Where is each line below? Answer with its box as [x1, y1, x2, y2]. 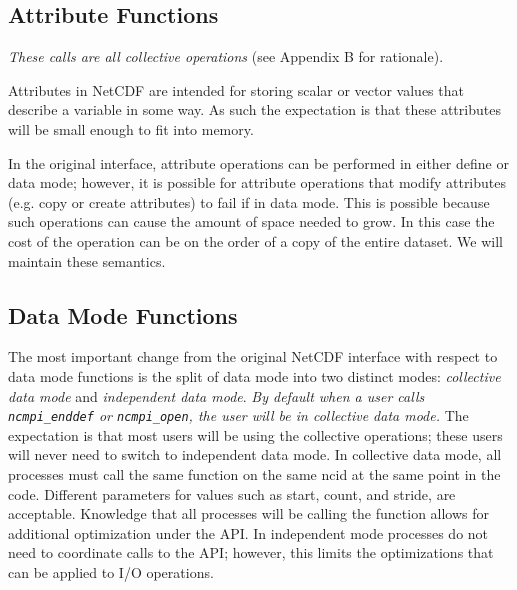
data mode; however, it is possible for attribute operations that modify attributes [8, 172, 507, 193]
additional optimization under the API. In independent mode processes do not [8, 522, 489, 543]
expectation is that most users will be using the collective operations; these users [8, 424, 503, 445]
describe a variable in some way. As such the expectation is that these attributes [8, 99, 501, 120]
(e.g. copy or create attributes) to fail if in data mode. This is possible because [8, 191, 490, 212]
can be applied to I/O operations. [8, 561, 214, 582]
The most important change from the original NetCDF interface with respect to [8, 346, 498, 367]
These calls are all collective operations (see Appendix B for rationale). [8, 46, 444, 67]
